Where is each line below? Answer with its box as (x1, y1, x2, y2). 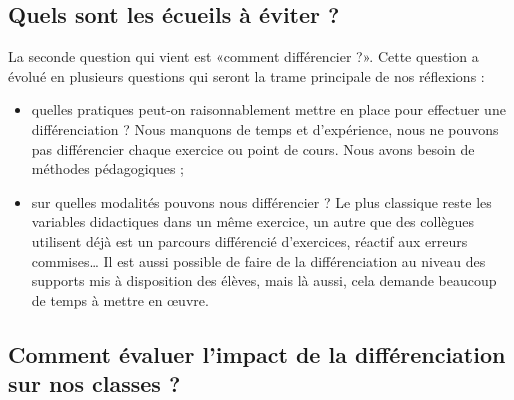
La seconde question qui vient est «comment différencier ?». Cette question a (8, 46, 479, 67)
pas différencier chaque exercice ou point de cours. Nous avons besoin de (31, 138, 475, 159)
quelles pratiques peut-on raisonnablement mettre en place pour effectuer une (31, 99, 506, 120)
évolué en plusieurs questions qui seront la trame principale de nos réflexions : (8, 65, 485, 86)
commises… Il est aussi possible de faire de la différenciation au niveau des (31, 250, 486, 271)
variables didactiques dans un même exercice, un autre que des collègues (31, 211, 475, 232)
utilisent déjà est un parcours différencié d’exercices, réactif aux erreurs (31, 230, 468, 251)
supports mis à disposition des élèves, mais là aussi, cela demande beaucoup (31, 270, 497, 291)
